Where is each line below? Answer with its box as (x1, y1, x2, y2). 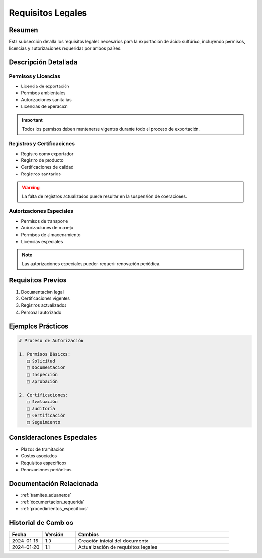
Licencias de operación (21, 104, 68, 109)
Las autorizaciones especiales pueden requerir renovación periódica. (22, 261, 161, 267)
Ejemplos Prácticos (9, 322, 69, 330)
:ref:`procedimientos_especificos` (21, 506, 88, 511)
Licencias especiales (21, 238, 63, 244)
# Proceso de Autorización (19, 338, 83, 343)
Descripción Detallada (9, 58, 78, 67)
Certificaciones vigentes (21, 296, 70, 301)
